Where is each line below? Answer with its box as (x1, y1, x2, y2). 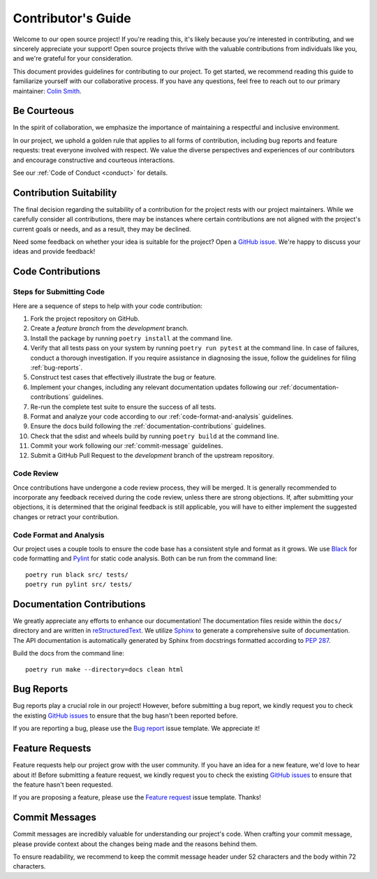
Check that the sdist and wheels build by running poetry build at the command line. (30, 432, 279, 440)
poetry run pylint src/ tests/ (25, 581, 133, 588)
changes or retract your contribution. (13, 512, 119, 521)
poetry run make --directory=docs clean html (25, 665, 184, 674)
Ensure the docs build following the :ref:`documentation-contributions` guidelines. (30, 422, 267, 430)
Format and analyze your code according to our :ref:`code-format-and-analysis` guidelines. (30, 412, 293, 421)
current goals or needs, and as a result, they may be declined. (13, 224, 191, 233)
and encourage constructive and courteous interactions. (13, 156, 175, 164)
